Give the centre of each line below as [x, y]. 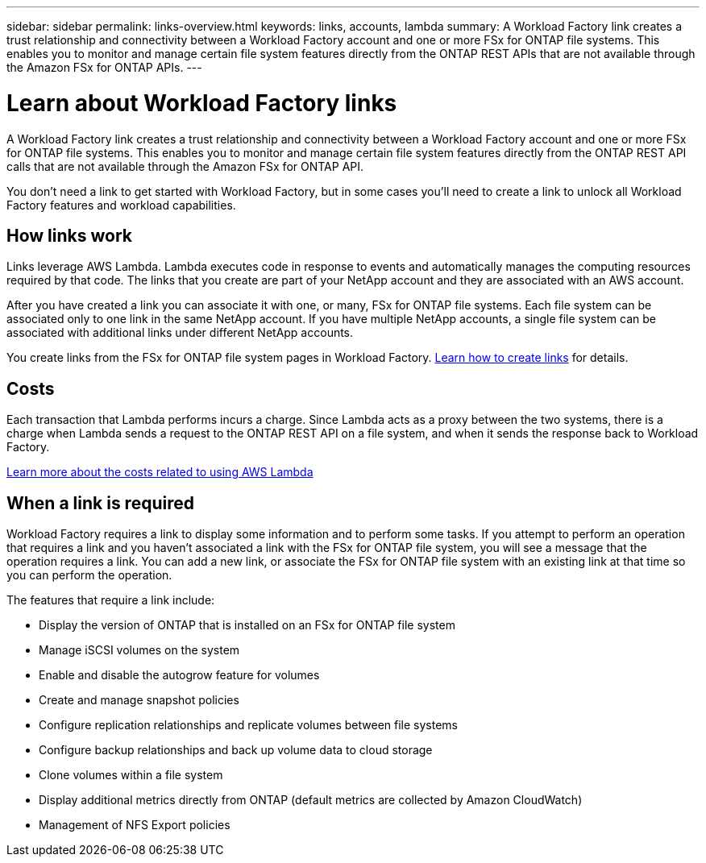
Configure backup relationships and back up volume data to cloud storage [236, 750]
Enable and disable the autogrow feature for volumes [179, 675]
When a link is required [100, 503]
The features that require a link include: [111, 600]
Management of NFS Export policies [135, 825]
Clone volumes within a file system [131, 775]
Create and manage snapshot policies [139, 700]
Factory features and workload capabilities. [121, 205]
